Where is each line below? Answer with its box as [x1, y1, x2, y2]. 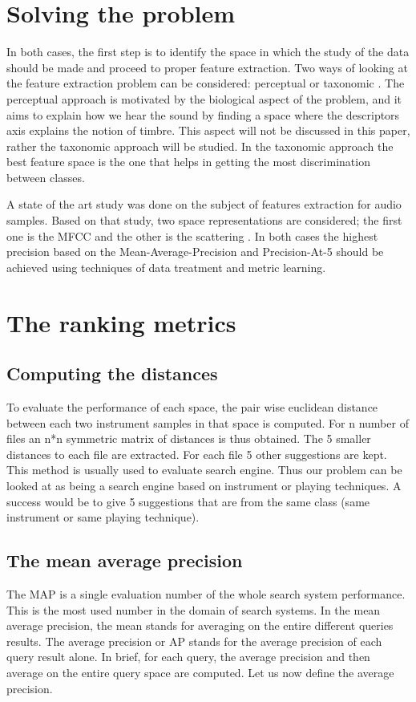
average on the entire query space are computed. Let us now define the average [6, 663, 394, 680]
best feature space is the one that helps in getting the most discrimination [6, 153, 370, 170]
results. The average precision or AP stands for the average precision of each [6, 632, 382, 649]
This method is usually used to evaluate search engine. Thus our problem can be [6, 461, 402, 478]
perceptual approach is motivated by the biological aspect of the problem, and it [6, 90, 402, 107]
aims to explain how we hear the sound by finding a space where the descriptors [6, 106, 400, 123]
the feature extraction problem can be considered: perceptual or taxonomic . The [6, 75, 405, 91]
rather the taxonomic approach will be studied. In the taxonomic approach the [6, 137, 394, 154]
